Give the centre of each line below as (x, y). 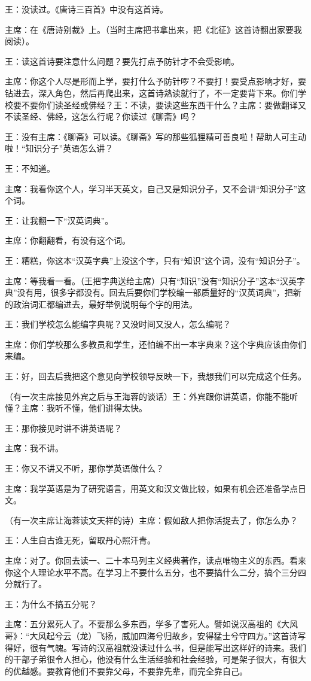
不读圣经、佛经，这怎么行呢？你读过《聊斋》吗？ (101, 116)
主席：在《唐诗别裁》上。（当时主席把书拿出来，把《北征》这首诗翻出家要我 (153, 29)
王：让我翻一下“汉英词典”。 (59, 220)
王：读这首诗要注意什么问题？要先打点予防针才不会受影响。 (122, 61)
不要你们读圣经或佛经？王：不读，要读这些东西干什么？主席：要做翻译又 (164, 104)
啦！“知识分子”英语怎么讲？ (59, 148)
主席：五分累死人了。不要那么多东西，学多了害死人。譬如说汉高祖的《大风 (151, 624)
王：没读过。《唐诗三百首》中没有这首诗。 (86, 9)
